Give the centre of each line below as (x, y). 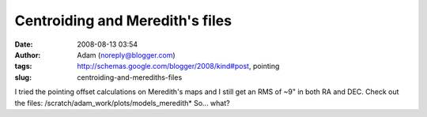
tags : (23, 66)
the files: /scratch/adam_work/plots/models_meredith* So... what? (122, 103)
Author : (28, 55)
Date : (24, 44)
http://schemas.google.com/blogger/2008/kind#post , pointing (178, 66)
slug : (23, 77)
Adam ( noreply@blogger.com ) (126, 55)
